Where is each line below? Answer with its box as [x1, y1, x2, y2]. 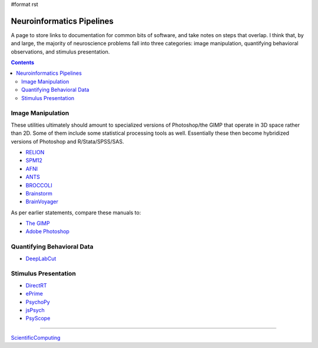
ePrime [25, 290, 44, 297]
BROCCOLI [25, 181, 52, 188]
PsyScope [25, 315, 51, 322]
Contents [11, 59, 35, 66]
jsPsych [25, 306, 45, 313]
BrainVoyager [25, 198, 58, 206]
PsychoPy [25, 298, 50, 306]
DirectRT [25, 281, 47, 289]
